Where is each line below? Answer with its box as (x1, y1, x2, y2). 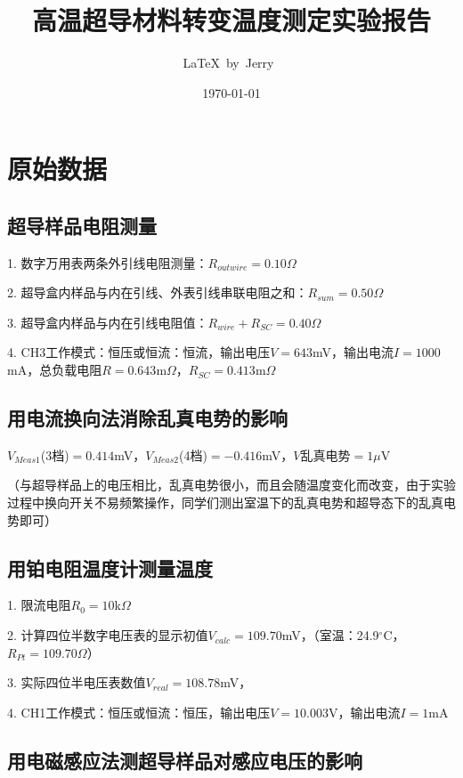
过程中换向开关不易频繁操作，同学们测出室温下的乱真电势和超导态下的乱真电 (7, 493, 456, 512)
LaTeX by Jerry (183, 53, 274, 72)
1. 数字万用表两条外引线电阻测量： (7, 253, 208, 271)
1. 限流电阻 (7, 596, 71, 614)
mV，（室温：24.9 (281, 626, 379, 644)
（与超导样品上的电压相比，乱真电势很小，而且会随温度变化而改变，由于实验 (7, 475, 456, 494)
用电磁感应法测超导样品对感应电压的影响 (7, 746, 362, 774)
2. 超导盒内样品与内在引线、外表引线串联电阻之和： (7, 283, 308, 302)
